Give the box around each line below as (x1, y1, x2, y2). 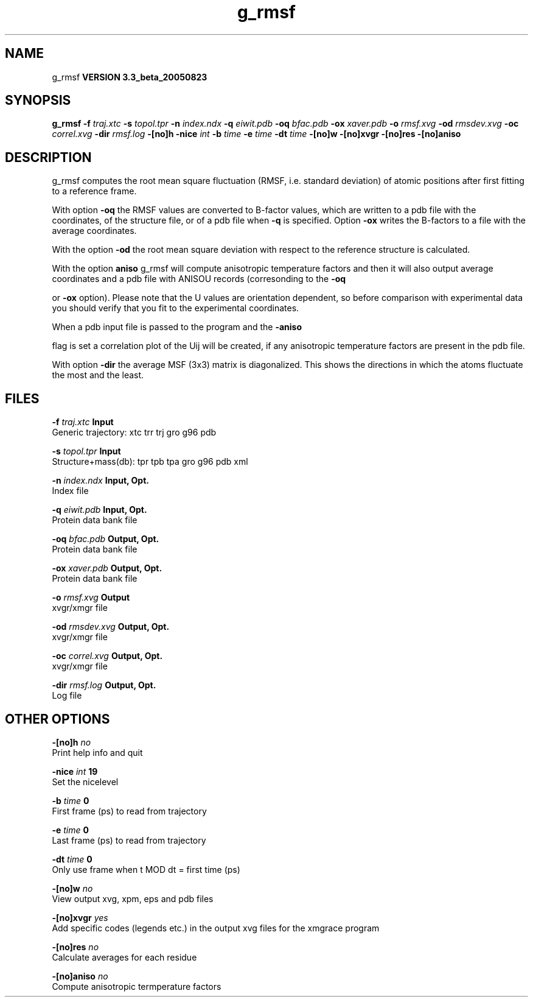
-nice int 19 (52, 766, 98, 777)
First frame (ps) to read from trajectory (52, 805, 207, 816)
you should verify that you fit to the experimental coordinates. (52, 303, 299, 314)
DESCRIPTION (5, 149, 92, 165)
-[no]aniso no (52, 970, 108, 981)
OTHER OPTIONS (5, 711, 110, 727)
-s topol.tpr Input (52, 446, 121, 457)
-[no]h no (52, 736, 91, 747)
